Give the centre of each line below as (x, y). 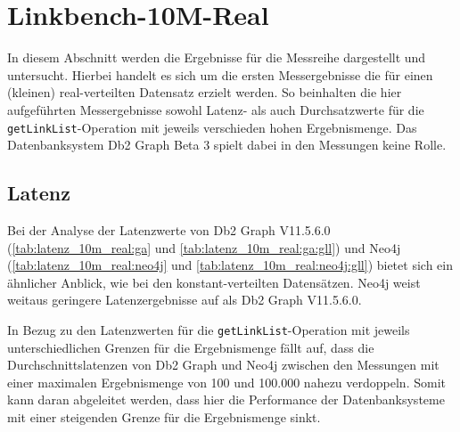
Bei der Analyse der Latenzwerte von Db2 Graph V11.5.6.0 (169, 229)
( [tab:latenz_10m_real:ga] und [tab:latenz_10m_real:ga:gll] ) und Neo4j (204, 247)
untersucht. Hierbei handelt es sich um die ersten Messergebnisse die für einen (220, 74)
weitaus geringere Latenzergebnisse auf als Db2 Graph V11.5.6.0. (185, 300)
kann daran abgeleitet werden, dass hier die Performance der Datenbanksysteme (226, 399)
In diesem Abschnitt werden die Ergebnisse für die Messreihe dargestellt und (217, 57)
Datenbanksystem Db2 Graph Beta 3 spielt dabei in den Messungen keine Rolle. (227, 145)
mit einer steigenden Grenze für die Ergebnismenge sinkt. (164, 416)
